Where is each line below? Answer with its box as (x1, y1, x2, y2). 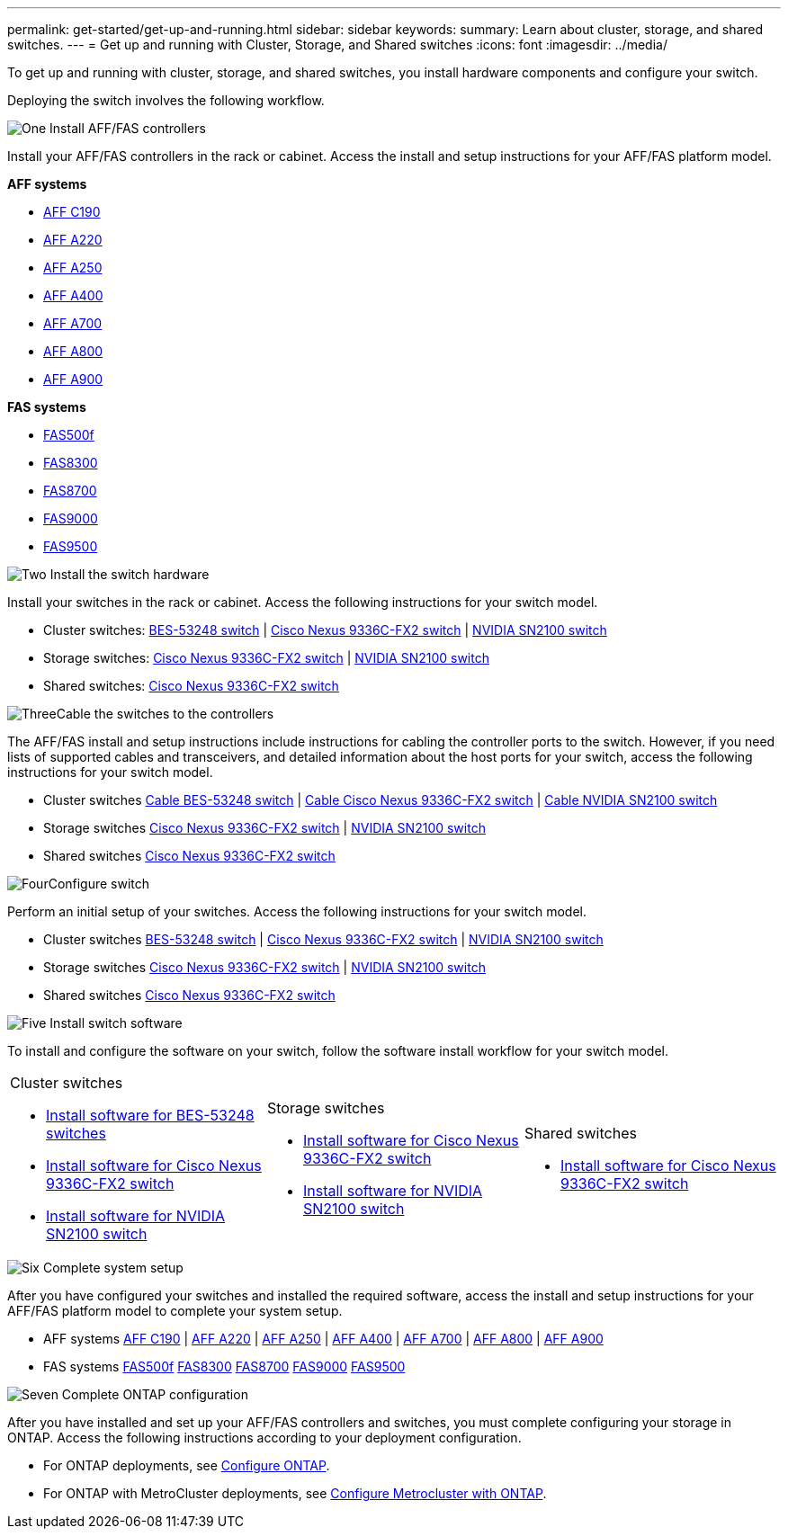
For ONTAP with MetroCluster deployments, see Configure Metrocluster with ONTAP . (43, 1486, 547, 1501)
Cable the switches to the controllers (56, 706, 274, 721)
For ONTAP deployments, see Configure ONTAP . (43, 1458, 330, 1473)
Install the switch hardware (49, 567, 210, 582)
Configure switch (48, 876, 150, 891)
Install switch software (49, 1015, 183, 1031)
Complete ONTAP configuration (61, 1387, 248, 1402)
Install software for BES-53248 (46, 1106, 255, 1124)
